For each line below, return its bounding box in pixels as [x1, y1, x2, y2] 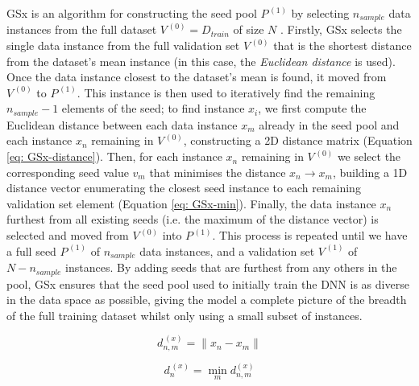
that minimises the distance [149, 163, 286, 180]
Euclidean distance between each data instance [6, 116, 238, 133]
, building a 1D [332, 163, 408, 180]
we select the [337, 148, 401, 165]
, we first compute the [258, 100, 367, 117]
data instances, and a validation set [139, 242, 315, 259]
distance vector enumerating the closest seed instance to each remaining [6, 179, 361, 196]
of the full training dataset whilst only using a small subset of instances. [6, 306, 363, 323]
